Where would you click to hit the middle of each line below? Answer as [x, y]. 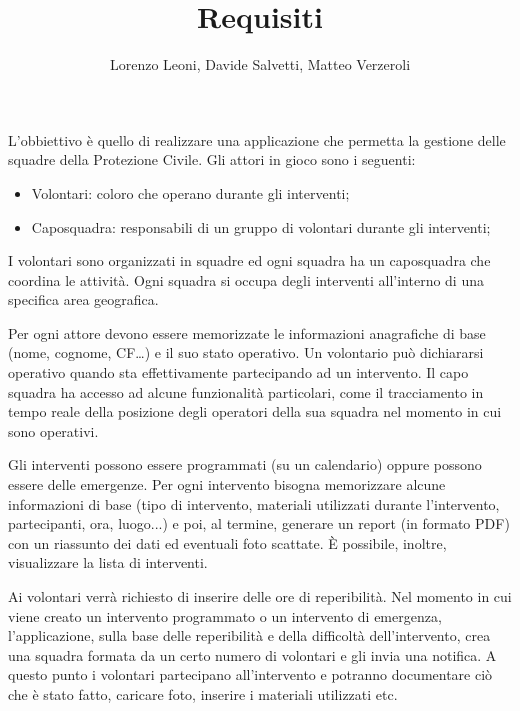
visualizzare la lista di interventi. [108, 562]
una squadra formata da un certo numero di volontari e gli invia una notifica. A [252, 654]
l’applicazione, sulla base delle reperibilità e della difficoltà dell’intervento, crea [249, 635]
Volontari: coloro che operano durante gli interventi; [190, 192]
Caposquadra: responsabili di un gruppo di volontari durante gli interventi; [261, 226]
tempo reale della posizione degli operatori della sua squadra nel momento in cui [255, 411]
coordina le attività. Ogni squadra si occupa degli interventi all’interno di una [246, 279]
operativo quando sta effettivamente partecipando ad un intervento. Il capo [238, 372]
